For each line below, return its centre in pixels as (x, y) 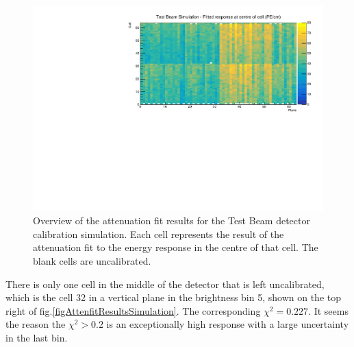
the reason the (36, 324)
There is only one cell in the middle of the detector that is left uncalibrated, (165, 284)
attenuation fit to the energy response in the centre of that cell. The (176, 247)
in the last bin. (37, 337)
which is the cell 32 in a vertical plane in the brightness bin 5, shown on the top (173, 297)
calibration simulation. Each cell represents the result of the (159, 234)
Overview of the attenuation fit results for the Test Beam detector (172, 220)
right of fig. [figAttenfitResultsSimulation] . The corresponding (133, 310)
